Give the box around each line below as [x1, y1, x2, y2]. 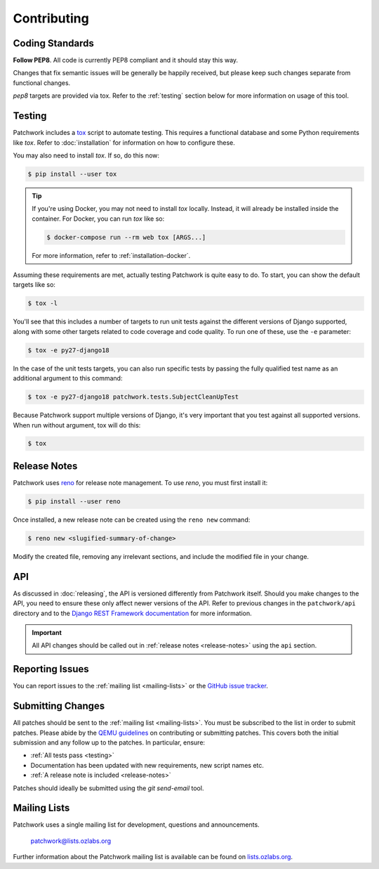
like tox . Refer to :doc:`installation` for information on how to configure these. [13, 138, 235, 147]
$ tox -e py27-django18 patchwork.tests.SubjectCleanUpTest [27, 393, 239, 401]
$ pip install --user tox [27, 169, 117, 178]
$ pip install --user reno [27, 497, 121, 506]
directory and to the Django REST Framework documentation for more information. [13, 609, 252, 617]
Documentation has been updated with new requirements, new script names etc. [30, 761, 265, 769]
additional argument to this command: [13, 374, 123, 382]
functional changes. [13, 78, 71, 87]
